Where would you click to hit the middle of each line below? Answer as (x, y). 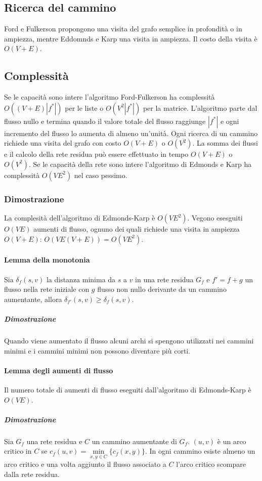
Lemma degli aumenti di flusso (59, 370)
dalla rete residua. (32, 474)
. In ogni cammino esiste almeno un (200, 451)
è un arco (232, 441)
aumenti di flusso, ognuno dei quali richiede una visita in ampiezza (137, 229)
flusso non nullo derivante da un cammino (162, 289)
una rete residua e (54, 441)
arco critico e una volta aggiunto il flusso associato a (85, 464)
